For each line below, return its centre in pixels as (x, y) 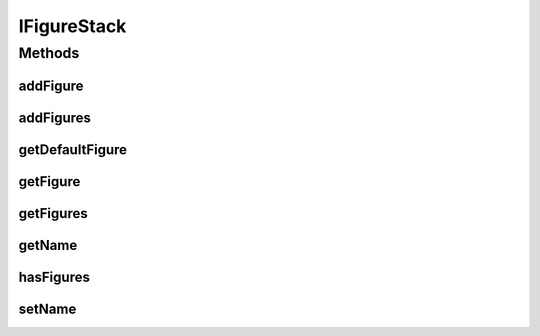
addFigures (55, 117)
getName (48, 245)
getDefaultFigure (73, 149)
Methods (49, 53)
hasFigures (54, 276)
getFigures (53, 213)
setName (47, 308)
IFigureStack (72, 26)
